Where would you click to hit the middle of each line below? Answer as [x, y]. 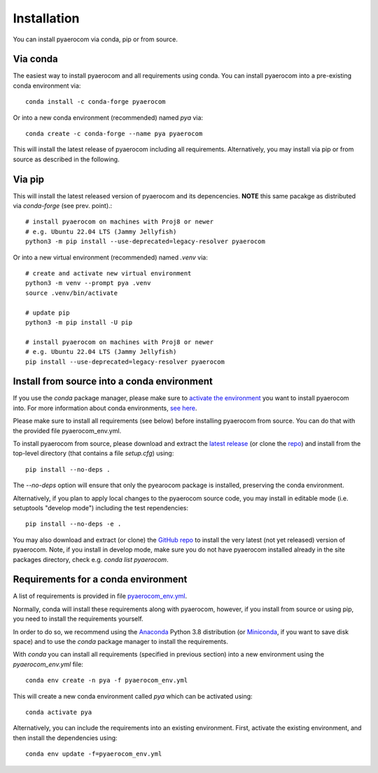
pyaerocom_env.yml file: [48, 664]
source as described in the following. [66, 159]
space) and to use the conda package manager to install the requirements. [121, 642]
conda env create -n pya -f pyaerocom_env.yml [107, 680]
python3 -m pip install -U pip [79, 322]
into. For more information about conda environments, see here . [105, 408]
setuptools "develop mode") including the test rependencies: [101, 507]
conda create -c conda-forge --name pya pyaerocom [114, 134]
